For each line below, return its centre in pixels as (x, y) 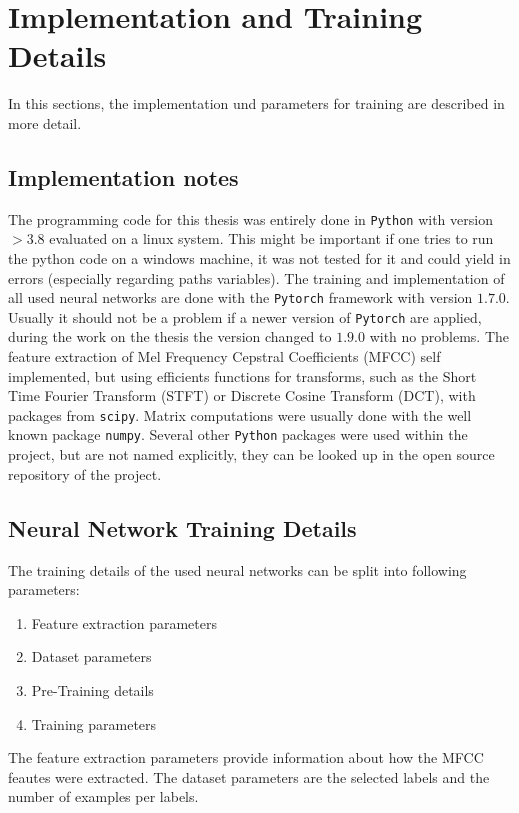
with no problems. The (439, 336)
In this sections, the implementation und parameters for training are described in (256, 103)
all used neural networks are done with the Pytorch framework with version (240, 297)
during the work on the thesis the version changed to (170, 336)
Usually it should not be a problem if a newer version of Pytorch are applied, (245, 316)
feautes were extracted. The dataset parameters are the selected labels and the (249, 776)
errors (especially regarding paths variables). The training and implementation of (256, 277)
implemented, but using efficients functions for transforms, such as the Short (242, 375)
